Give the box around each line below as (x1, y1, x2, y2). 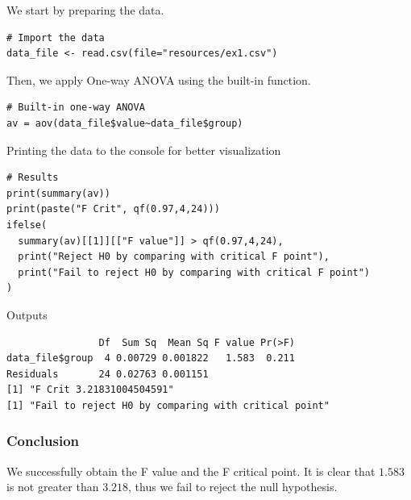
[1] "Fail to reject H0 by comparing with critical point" (6, 399, 330, 411)
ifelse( (6, 219, 48, 231)
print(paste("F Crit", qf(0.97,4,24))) (6, 203, 220, 215)
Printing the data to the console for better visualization (6, 141, 281, 158)
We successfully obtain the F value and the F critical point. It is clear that (6, 462, 376, 479)
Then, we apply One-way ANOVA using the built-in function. (6, 71, 311, 88)
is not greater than (6, 478, 99, 495)
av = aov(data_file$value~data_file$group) (6, 117, 243, 129)
